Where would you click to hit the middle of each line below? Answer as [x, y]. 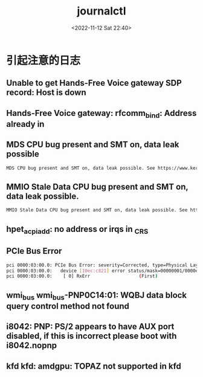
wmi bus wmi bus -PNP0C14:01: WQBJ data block [97, 296]
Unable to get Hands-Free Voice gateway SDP [94, 83]
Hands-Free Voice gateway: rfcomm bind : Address [101, 114]
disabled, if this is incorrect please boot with [92, 336]
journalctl [101, 11]
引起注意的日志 [43, 60]
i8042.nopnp [32, 346]
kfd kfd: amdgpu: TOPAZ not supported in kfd [94, 366]
